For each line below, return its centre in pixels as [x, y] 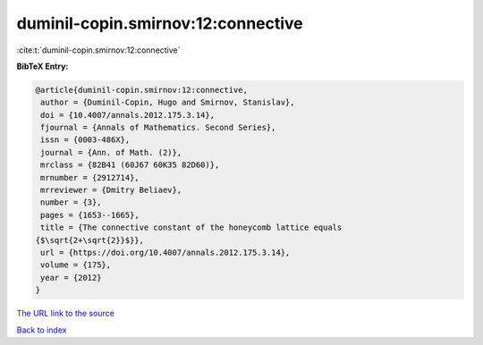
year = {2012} [71, 278]
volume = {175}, [76, 265]
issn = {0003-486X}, [85, 140]
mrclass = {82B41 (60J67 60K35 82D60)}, [130, 165]
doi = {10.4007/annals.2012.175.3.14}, [127, 115]
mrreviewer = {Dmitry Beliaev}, [111, 190]
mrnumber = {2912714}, [90, 177]
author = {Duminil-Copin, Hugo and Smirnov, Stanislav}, [168, 102]
